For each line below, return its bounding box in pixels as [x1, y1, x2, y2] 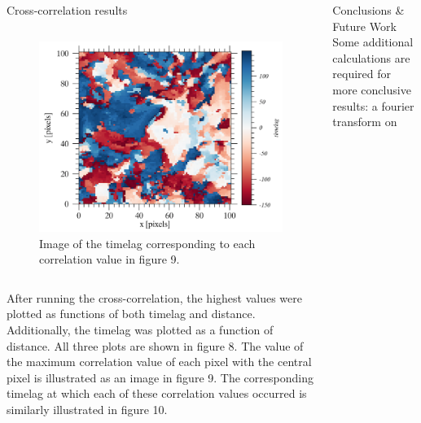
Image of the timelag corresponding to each [39, 234, 256, 251]
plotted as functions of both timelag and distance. [7, 305, 256, 322]
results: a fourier [332, 97, 414, 114]
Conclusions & [332, 2, 405, 18]
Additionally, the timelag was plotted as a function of [7, 321, 274, 338]
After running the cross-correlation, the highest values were [7, 289, 302, 306]
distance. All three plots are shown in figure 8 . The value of [7, 337, 304, 354]
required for [332, 65, 392, 82]
